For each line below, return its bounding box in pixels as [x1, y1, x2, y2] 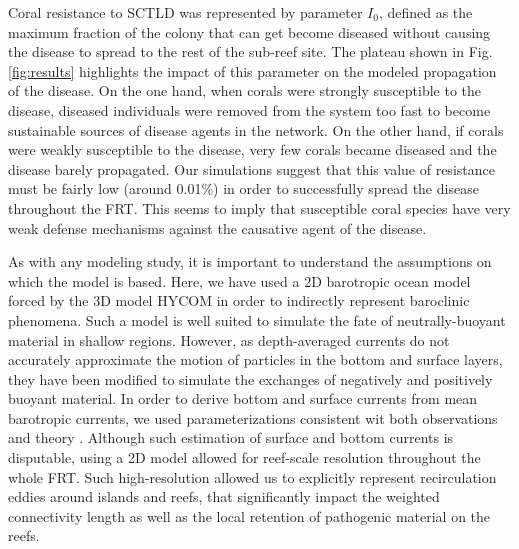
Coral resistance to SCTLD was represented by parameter [8, 2, 363, 22]
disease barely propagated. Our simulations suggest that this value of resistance [8, 158, 495, 179]
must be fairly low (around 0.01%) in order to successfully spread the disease [8, 178, 479, 199]
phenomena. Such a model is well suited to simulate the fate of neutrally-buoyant [8, 309, 506, 330]
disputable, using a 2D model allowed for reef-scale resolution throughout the [8, 447, 481, 468]
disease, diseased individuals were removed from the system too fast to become [8, 99, 491, 120]
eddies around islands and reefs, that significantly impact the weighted [8, 486, 440, 507]
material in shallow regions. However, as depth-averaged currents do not [8, 329, 450, 350]
